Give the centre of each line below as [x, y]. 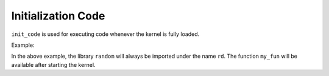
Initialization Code [58, 16]
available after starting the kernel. [53, 64]
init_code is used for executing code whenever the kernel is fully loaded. [105, 34]
